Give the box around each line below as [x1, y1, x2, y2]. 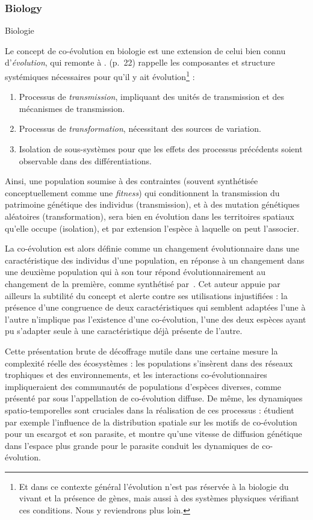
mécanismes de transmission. [19, 102, 125, 114]
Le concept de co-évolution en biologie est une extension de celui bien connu [5, 44, 286, 57]
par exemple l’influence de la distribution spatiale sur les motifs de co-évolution [5, 415, 297, 428]
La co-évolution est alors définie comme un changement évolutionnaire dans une [5, 242, 299, 255]
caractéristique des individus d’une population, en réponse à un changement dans [5, 253, 305, 266]
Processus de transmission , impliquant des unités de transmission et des [19, 90, 284, 103]
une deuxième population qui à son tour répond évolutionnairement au [5, 265, 266, 278]
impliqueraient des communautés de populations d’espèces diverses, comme [5, 380, 282, 392]
